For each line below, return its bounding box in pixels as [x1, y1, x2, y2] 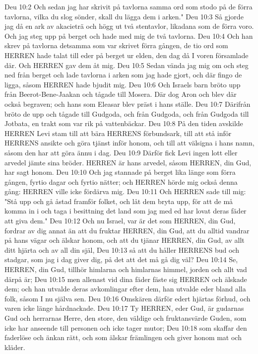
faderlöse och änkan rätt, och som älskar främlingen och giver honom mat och [4, 332, 242, 343]
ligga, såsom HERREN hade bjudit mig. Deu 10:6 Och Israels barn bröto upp [4, 79, 241, 89]
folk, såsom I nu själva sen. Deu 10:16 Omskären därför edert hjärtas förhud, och [4, 293, 251, 303]
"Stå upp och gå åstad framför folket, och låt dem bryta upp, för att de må [4, 196, 233, 206]
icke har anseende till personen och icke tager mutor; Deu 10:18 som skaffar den [4, 322, 247, 333]
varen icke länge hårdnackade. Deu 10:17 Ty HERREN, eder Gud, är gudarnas [4, 303, 244, 313]
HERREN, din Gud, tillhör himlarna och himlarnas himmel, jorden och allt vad [4, 264, 247, 275]
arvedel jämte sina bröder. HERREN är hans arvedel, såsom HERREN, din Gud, [4, 157, 252, 167]
